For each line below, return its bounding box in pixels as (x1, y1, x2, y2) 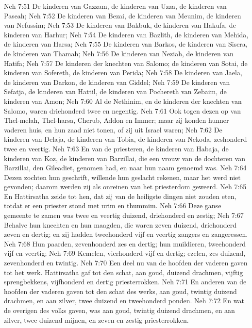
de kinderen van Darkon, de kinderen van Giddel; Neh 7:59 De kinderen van (4, 77, 230, 87)
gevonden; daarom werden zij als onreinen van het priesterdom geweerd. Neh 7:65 (4, 181, 247, 192)
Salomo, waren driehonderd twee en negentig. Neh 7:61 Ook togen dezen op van (4, 105, 241, 115)
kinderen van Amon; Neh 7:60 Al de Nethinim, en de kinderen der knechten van (4, 96, 242, 106)
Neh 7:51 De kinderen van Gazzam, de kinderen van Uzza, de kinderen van (4, 1, 227, 11)
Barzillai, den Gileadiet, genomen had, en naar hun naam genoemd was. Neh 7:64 (4, 163, 247, 173)
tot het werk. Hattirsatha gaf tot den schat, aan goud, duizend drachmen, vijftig (4, 267, 243, 277)
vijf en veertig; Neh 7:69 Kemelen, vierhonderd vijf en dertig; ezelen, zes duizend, (4, 248, 246, 258)
